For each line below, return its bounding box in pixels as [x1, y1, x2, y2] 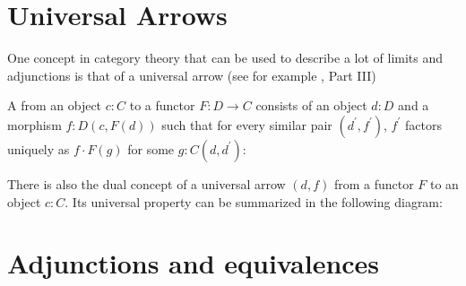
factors [404, 115, 442, 134]
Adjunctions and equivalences [7, 245, 380, 282]
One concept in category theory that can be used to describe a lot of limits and [7, 48, 444, 67]
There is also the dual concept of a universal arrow [7, 174, 286, 193]
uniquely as [7, 139, 70, 158]
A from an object [7, 96, 102, 115]
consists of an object [255, 96, 367, 115]
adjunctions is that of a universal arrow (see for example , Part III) [7, 65, 376, 84]
